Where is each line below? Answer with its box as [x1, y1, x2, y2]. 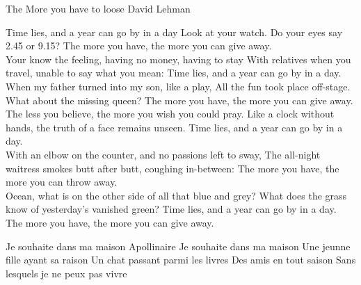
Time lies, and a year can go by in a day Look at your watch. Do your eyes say [6, 24, 343, 39]
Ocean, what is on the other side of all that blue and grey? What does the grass [6, 188, 347, 202]
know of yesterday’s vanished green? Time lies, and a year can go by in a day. [6, 202, 337, 216]
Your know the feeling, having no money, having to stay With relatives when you [6, 51, 351, 66]
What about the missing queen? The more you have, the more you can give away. [6, 92, 353, 107]
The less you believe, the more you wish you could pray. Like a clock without [6, 106, 335, 121]
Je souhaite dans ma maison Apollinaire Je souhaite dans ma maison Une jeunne [6, 238, 351, 253]
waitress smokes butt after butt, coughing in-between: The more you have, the [6, 161, 339, 175]
